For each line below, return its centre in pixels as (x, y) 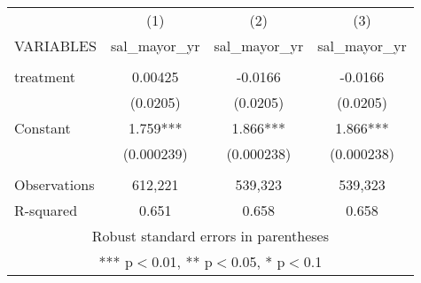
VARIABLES (55, 46)
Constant (43, 128)
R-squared (46, 210)
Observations (55, 184)
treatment (45, 76)
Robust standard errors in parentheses (210, 236)
